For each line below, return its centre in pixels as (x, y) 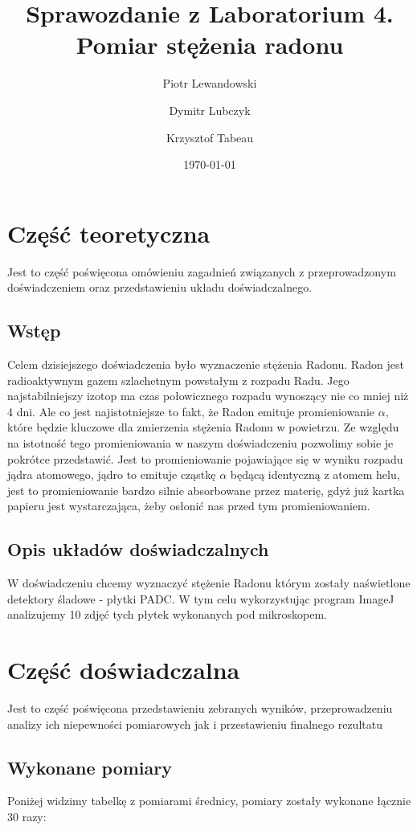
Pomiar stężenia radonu (210, 45)
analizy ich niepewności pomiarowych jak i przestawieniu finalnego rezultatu (195, 724)
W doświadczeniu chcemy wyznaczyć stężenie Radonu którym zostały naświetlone (209, 583)
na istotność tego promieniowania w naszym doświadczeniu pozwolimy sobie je (200, 442)
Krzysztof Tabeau (210, 137)
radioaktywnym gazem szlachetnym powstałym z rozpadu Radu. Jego (178, 380)
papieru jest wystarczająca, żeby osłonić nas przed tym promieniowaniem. (189, 506)
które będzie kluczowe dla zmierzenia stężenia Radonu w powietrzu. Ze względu (203, 427)
